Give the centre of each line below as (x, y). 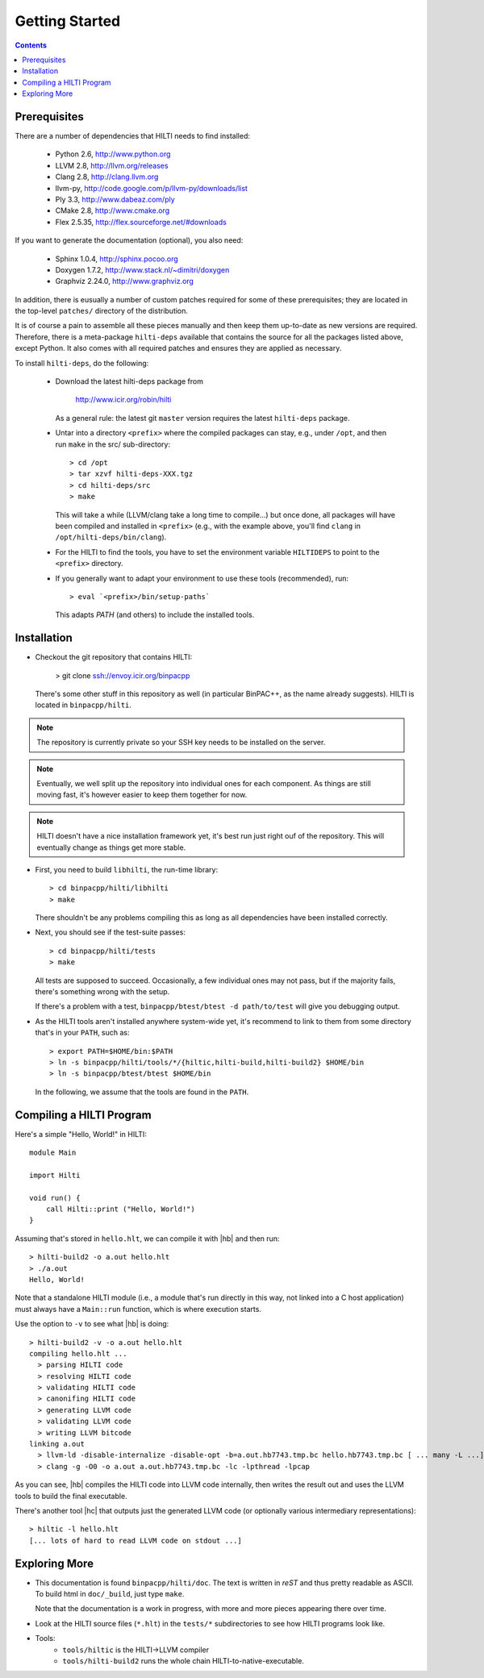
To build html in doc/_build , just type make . (110, 1594)
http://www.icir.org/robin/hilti (123, 400)
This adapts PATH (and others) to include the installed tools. (155, 615)
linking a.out (57, 1444)
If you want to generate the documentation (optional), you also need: (129, 240)
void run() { (55, 1198)
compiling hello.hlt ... (78, 1353)
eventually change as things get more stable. (111, 847)
